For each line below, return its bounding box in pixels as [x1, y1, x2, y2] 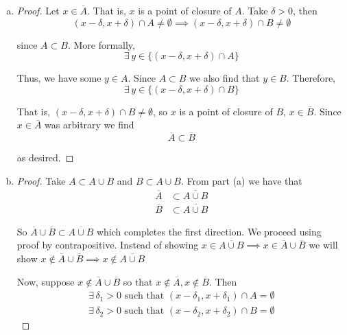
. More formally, [67, 37, 135, 51]
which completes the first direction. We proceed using [96, 224, 322, 238]
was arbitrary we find [45, 117, 134, 132]
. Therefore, [286, 71, 335, 85]
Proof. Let [16, 3, 60, 17]
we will [309, 238, 338, 252]
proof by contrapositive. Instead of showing [16, 238, 199, 252]
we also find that [189, 71, 260, 85]
